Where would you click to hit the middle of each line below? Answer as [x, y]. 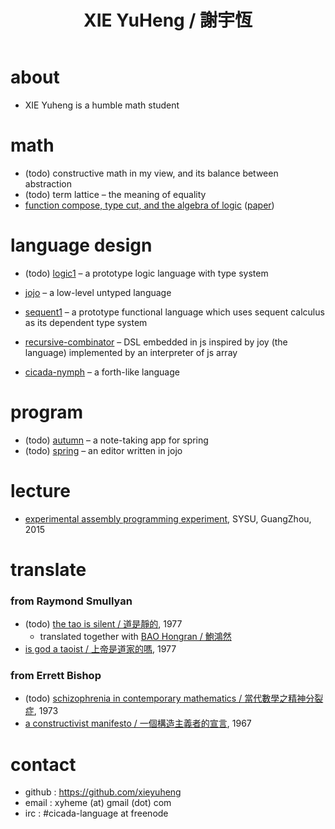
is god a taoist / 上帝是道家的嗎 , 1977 [100, 649]
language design [81, 245]
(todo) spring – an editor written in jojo [103, 450]
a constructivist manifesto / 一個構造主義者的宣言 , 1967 [138, 723]
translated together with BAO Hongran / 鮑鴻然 [135, 637]
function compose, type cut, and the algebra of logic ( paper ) [149, 205]
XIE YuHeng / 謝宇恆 [168, 20]
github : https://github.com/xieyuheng [103, 792]
